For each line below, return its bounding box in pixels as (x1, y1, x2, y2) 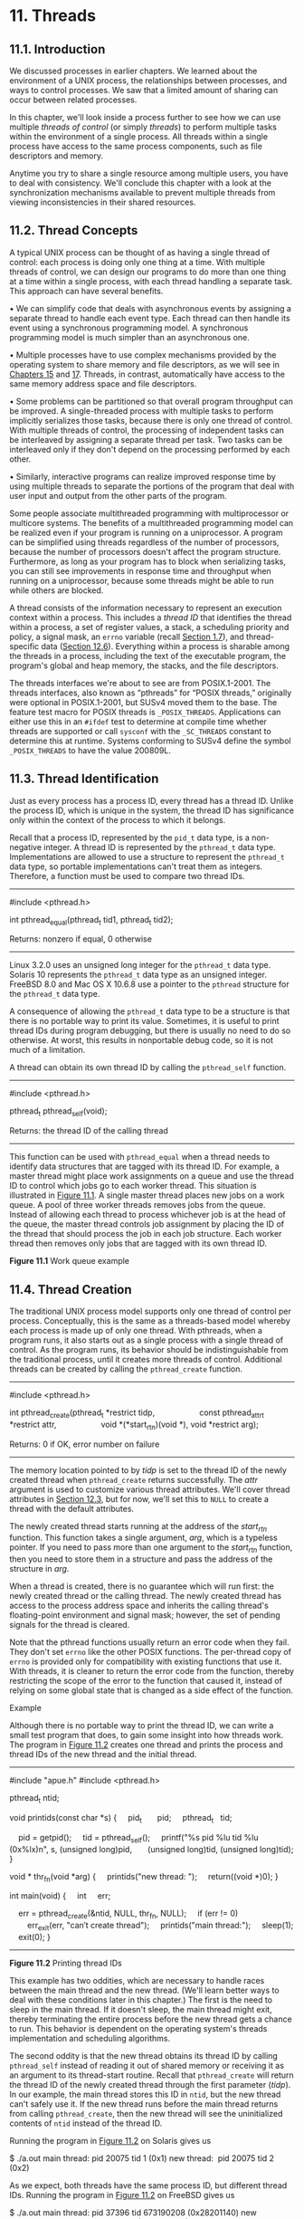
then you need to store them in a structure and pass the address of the (9, 1554, 273, 1564)
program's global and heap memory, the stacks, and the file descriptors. (9, 660, 279, 671)
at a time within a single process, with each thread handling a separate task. (9, 275, 293, 286)
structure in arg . (9, 1564, 70, 1574)
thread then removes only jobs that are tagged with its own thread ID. (9, 1238, 268, 1249)
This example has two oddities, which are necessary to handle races (9, 1975, 265, 1985)
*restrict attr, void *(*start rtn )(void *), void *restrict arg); (9, 1419, 260, 1431)
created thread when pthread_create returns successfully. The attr (9, 1474, 258, 1485)
